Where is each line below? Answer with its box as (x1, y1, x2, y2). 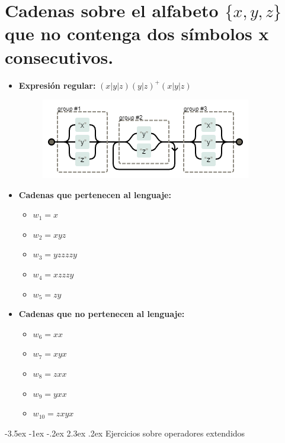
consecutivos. (5, 44, 114, 69)
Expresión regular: (18, 79, 96, 91)
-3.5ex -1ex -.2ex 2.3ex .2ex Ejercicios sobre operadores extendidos (5, 426, 245, 439)
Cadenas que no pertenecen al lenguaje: (18, 308, 185, 320)
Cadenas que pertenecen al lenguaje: (18, 188, 171, 201)
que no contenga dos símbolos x (5, 21, 269, 46)
